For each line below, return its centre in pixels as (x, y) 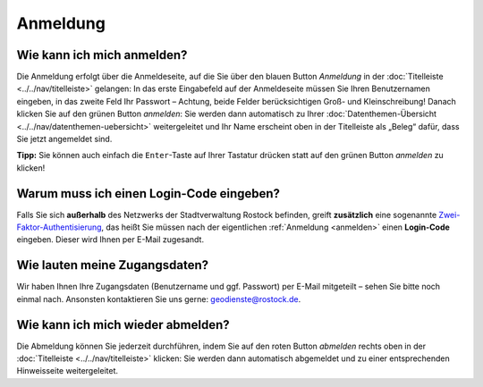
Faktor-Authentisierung (59, 227)
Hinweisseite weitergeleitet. (68, 371)
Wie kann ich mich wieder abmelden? (123, 325)
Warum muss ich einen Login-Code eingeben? (148, 193)
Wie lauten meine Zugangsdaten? (113, 265)
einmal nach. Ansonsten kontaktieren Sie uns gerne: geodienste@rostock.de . (159, 299)
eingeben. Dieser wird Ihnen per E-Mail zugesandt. (110, 240)
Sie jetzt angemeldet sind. (64, 139)
